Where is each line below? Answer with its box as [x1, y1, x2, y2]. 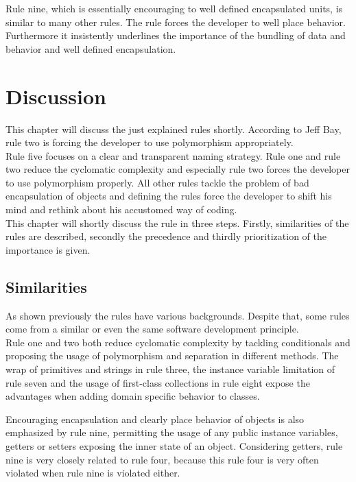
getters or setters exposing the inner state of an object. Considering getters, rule [5, 438, 343, 453]
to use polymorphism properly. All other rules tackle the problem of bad [5, 175, 309, 189]
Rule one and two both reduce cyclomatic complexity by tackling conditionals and [5, 335, 351, 349]
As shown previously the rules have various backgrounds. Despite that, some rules [5, 308, 350, 322]
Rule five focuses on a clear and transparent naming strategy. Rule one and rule [5, 148, 341, 162]
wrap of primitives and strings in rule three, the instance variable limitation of [5, 362, 335, 376]
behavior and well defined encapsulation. [5, 41, 176, 56]
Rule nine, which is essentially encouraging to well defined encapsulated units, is [5, 1, 343, 15]
